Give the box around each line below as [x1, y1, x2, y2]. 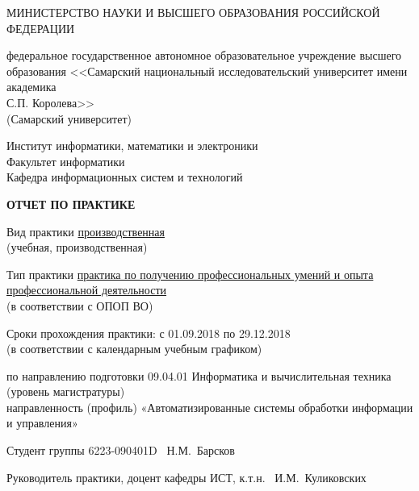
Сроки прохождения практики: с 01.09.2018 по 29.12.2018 [6, 324, 291, 341]
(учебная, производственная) [6, 239, 148, 256]
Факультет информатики [6, 152, 125, 169]
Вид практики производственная [6, 223, 165, 239]
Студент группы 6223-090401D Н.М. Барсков [6, 442, 235, 459]
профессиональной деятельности [6, 281, 167, 298]
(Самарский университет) [6, 110, 132, 127]
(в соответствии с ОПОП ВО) [6, 297, 153, 314]
